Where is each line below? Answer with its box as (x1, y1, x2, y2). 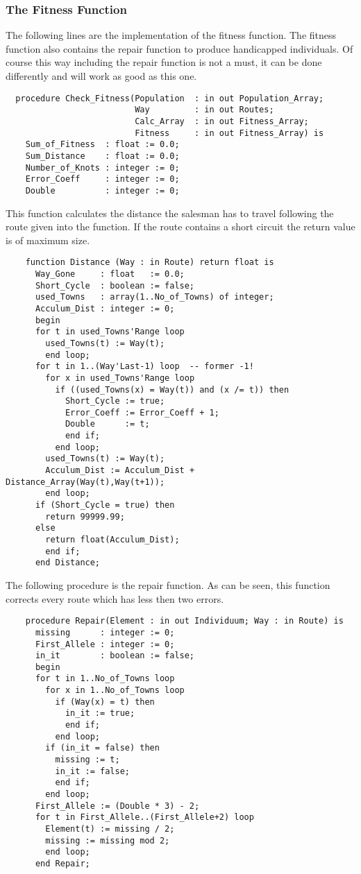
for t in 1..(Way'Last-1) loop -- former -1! (35, 361, 254, 372)
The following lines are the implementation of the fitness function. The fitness (6, 28, 337, 42)
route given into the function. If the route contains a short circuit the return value (6, 219, 355, 234)
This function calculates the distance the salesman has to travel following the (6, 205, 334, 220)
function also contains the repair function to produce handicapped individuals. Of (6, 41, 353, 55)
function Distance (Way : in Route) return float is (25, 257, 274, 268)
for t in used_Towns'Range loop (35, 327, 185, 337)
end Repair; (35, 858, 90, 868)
